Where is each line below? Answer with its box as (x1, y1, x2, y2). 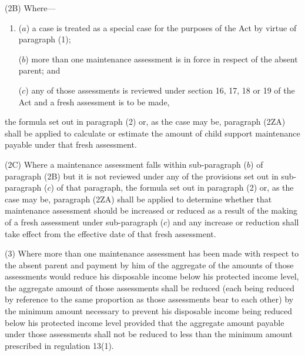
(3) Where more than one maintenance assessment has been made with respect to (5, 247, 299, 259)
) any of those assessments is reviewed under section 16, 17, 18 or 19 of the (25, 84, 295, 96)
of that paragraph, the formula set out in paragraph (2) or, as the (56, 181, 294, 194)
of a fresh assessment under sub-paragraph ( (5, 215, 164, 228)
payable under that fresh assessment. (5, 138, 137, 151)
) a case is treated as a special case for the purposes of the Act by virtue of (26, 21, 297, 34)
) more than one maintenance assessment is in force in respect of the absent (25, 52, 298, 65)
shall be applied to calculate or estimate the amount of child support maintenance (5, 127, 300, 139)
